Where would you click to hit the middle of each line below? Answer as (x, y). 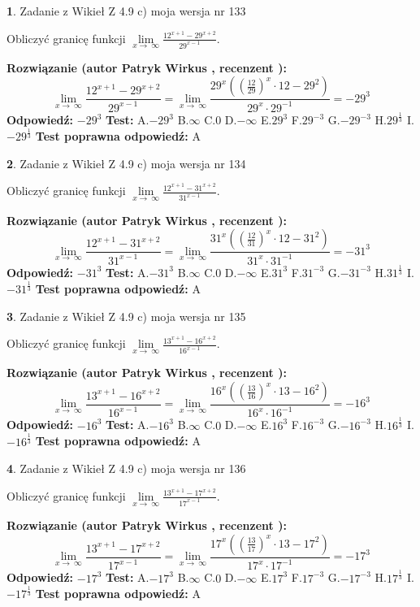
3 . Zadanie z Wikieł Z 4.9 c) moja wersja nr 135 (126, 316)
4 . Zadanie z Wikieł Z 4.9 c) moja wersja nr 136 (126, 468)
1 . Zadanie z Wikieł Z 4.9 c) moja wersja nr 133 (126, 11)
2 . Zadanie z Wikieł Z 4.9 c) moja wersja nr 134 (126, 163)
